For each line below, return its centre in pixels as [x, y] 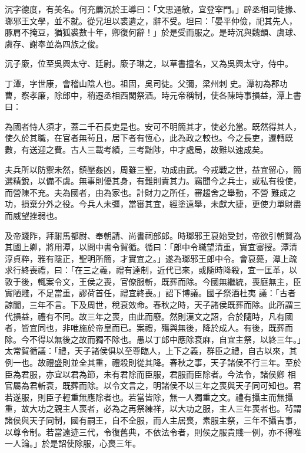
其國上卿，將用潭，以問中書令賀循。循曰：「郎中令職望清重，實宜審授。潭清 [151, 247]
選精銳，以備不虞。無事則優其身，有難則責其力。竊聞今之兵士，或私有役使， [153, 181]
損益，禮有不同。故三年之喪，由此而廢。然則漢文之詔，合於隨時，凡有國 [153, 316]
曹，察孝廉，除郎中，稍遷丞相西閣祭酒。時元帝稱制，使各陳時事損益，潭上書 [153, 95]
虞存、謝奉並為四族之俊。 [54, 43]
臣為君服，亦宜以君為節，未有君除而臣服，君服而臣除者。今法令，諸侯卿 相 [150, 374]
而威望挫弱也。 [34, 215]
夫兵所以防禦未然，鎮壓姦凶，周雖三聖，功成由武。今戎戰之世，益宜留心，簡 [153, 169]
